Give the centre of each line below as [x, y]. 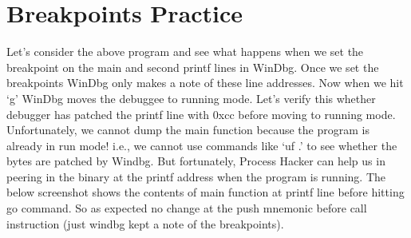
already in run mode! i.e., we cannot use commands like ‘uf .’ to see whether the [202, 145]
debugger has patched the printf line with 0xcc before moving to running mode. [201, 114]
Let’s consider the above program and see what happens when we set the [185, 52]
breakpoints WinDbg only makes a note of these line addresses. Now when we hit [205, 83]
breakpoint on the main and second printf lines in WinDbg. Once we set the [193, 67]
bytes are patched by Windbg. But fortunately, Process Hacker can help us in [196, 161]
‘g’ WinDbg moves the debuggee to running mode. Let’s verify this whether [191, 98]
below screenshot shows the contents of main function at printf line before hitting [205, 192]
